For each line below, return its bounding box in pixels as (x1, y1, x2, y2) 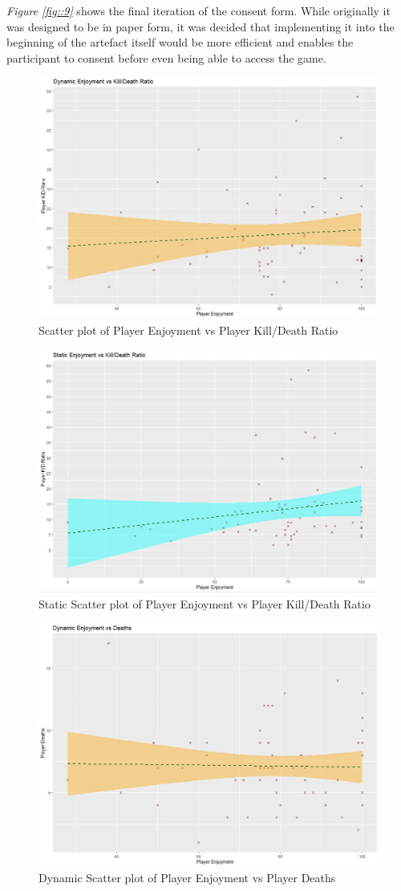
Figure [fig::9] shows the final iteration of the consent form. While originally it (6, 2, 391, 18)
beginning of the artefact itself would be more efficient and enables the (6, 34, 354, 51)
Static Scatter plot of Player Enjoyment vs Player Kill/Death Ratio (38, 595, 371, 612)
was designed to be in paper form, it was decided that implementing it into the (6, 18, 395, 35)
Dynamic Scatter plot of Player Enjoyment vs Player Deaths (38, 869, 336, 885)
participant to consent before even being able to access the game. (6, 49, 326, 66)
